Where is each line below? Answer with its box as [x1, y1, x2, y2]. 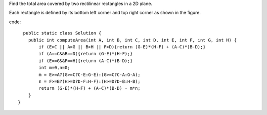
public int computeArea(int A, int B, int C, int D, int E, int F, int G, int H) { [28, 37, 237, 43]
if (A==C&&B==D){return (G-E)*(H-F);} [39, 51, 133, 57]
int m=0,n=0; [39, 65, 70, 71]
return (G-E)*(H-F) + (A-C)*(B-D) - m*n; [39, 85, 141, 91]
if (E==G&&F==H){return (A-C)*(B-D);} [39, 58, 133, 64]
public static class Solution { [23, 30, 101, 36]
